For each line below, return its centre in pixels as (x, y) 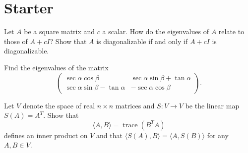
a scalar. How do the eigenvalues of (155, 31)
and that (109, 135)
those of (16, 41)
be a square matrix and (60, 31)
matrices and (135, 105)
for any (218, 135)
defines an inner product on (46, 135)
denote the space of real (59, 105)
